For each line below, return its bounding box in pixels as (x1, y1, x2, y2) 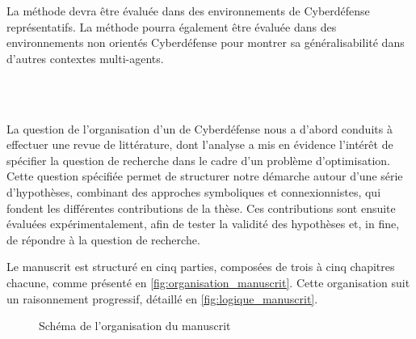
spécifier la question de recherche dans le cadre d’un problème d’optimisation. (6, 151, 390, 168)
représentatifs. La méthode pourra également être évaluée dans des (6, 18, 337, 35)
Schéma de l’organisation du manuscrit (39, 317, 231, 334)
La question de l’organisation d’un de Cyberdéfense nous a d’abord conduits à (6, 120, 393, 137)
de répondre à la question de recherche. (6, 231, 200, 248)
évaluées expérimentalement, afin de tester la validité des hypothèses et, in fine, (6, 215, 400, 232)
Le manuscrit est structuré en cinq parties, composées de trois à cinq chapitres (6, 258, 395, 275)
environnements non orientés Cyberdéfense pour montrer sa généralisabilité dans (6, 34, 405, 51)
